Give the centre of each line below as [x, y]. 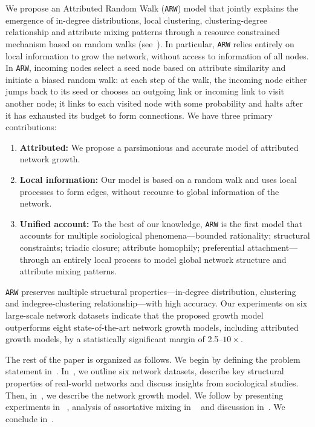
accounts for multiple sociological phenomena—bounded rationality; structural [165, 235]
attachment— [272, 247]
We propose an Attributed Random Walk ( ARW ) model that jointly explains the [152, 8]
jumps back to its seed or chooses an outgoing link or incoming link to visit [145, 91]
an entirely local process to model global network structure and [169, 259]
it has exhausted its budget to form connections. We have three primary [139, 115]
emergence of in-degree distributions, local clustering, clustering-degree [136, 20]
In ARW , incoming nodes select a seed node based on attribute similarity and [146, 68]
